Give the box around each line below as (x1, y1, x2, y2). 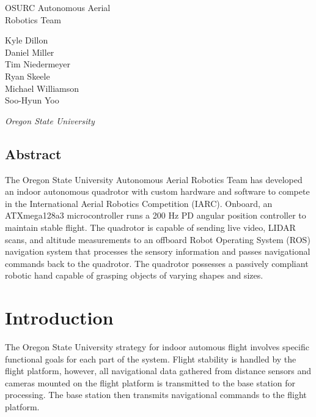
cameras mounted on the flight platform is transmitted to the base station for (5, 376, 295, 389)
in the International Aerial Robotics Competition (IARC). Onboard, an (5, 197, 273, 209)
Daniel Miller (5, 45, 54, 58)
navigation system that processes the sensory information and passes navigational (5, 245, 310, 258)
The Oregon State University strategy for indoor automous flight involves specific (5, 340, 309, 353)
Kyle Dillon (5, 34, 48, 47)
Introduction (5, 305, 114, 330)
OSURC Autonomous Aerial (5, 1, 111, 13)
